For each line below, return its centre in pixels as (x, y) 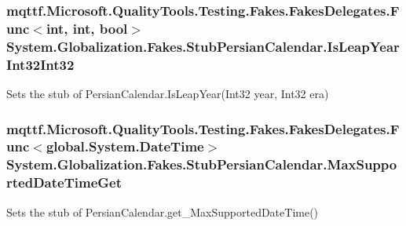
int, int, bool (87, 28)
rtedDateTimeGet (64, 182)
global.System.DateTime (125, 146)
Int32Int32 (40, 64)
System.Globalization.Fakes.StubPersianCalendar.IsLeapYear (203, 46)
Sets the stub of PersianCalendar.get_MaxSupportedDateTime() (163, 211)
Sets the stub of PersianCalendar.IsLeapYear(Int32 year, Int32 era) (168, 93)
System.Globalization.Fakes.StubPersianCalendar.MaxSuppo (202, 164)
